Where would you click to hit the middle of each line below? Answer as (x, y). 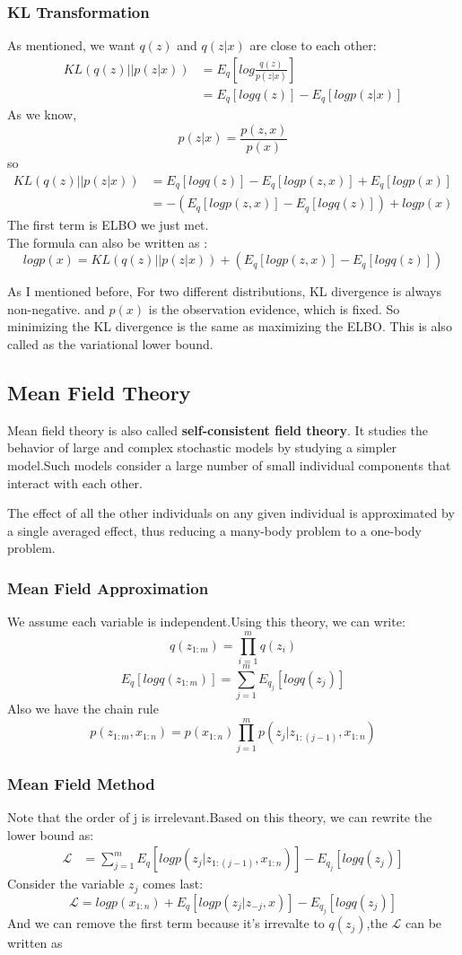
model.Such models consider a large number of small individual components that (229, 465)
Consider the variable (66, 884)
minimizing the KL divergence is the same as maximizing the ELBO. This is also (230, 326)
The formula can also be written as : (108, 242)
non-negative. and (56, 308)
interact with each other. (75, 482)
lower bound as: (51, 834)
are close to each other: (313, 45)
